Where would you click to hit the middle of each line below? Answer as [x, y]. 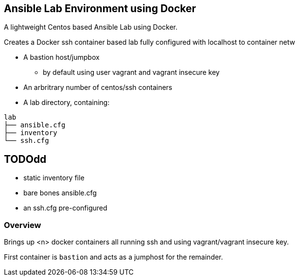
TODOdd [25, 159]
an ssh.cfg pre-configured [65, 208]
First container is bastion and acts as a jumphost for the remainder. [114, 257]
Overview [23, 225]
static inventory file [54, 178]
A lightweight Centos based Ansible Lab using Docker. [91, 27]
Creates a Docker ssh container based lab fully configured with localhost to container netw [149, 42]
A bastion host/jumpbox [62, 57]
